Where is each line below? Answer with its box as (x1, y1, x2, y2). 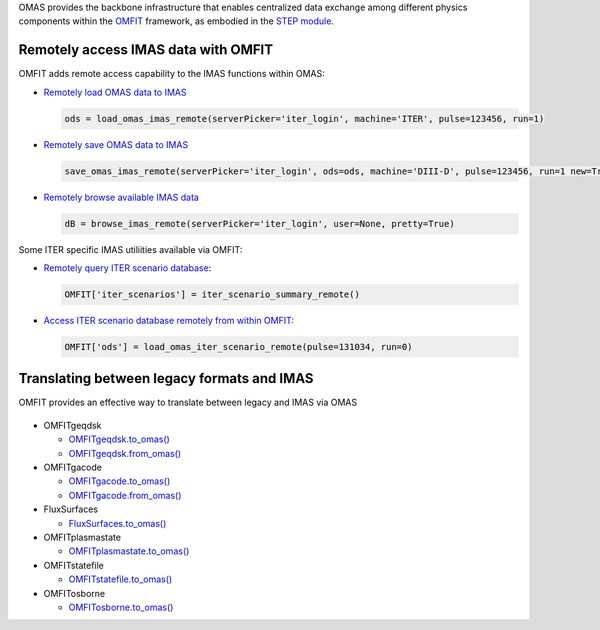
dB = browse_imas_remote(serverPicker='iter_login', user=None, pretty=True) (64, 218, 455, 229)
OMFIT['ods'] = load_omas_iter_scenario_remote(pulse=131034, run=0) (64, 341, 413, 352)
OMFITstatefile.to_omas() (68, 573, 173, 585)
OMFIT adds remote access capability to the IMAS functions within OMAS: (18, 68, 325, 80)
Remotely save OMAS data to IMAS (43, 138, 189, 150)
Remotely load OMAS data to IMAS (43, 86, 187, 98)
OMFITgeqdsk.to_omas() (68, 433, 170, 445)
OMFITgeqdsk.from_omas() (68, 447, 182, 459)
